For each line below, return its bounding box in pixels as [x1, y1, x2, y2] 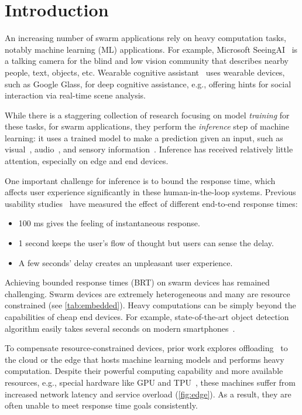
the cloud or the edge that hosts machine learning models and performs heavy [5, 353, 284, 365]
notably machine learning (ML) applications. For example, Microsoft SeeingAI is [5, 43, 298, 55]
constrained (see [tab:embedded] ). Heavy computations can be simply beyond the [5, 299, 296, 311]
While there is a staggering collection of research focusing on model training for [5, 108, 290, 121]
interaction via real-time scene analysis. [5, 89, 146, 101]
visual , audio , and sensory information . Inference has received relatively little [5, 143, 293, 155]
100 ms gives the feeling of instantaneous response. [18, 217, 200, 229]
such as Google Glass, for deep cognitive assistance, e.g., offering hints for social [5, 77, 291, 90]
